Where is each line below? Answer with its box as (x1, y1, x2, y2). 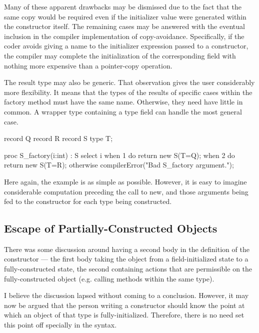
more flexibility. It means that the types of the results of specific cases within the (4, 86, 252, 97)
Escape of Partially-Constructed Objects (4, 220, 217, 236)
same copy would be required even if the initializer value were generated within (4, 11, 246, 21)
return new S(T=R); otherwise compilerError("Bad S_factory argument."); (4, 159, 234, 170)
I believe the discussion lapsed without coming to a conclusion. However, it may (4, 290, 249, 300)
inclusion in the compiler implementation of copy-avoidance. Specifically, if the (4, 30, 244, 41)
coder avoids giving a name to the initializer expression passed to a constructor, (4, 40, 248, 51)
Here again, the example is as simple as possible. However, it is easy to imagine (4, 176, 247, 186)
